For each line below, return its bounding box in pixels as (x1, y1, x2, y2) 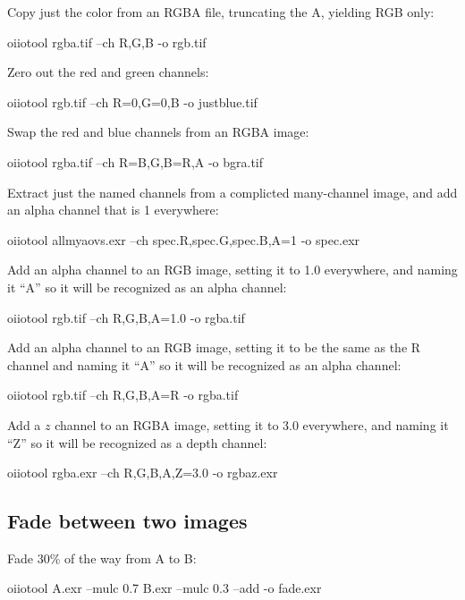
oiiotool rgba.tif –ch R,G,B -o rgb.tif (7, 32, 207, 51)
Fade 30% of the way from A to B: (7, 548, 197, 567)
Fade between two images (7, 507, 248, 535)
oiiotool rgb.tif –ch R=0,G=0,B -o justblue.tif (7, 92, 258, 111)
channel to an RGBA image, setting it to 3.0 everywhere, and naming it (55, 415, 449, 434)
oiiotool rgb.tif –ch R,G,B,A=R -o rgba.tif (7, 385, 239, 404)
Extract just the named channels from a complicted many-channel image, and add (7, 182, 458, 201)
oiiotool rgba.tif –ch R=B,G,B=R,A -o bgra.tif (7, 152, 264, 171)
